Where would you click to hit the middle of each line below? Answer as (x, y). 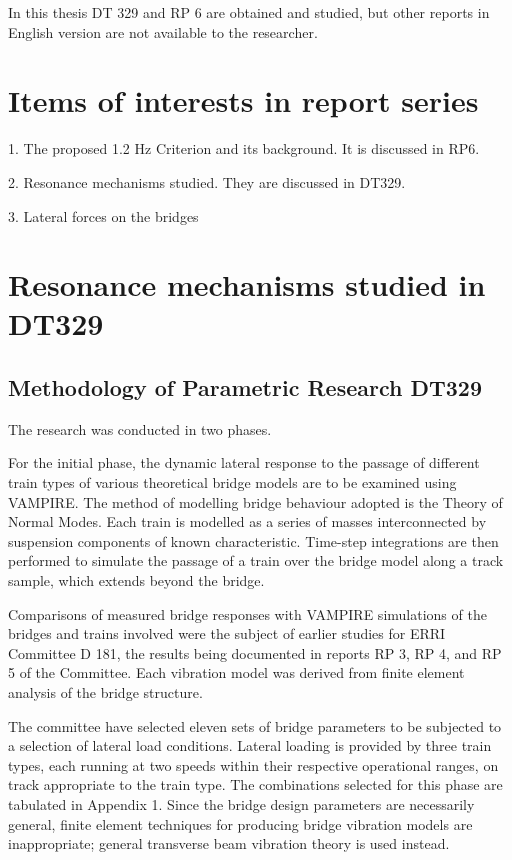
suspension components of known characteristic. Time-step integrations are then (253, 540)
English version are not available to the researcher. (163, 31)
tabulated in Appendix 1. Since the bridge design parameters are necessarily (241, 803)
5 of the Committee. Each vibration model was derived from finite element (236, 672)
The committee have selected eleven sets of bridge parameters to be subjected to (255, 725)
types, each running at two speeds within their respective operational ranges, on (253, 764)
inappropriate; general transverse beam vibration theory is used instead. (229, 843)
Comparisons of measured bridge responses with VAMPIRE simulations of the (247, 613)
